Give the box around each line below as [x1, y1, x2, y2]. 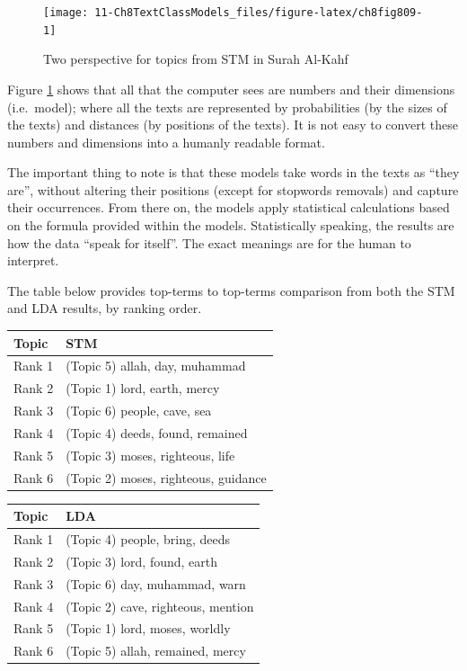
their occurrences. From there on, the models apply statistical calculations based [7, 198, 450, 217]
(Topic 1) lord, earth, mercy [66, 379, 220, 398]
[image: [43, 6, 89, 19]
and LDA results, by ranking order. [7, 299, 202, 318]
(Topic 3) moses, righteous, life [66, 445, 235, 464]
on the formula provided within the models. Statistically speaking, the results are [7, 216, 454, 235]
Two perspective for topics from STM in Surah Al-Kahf [43, 49, 348, 68]
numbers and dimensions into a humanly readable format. [7, 132, 325, 151]
